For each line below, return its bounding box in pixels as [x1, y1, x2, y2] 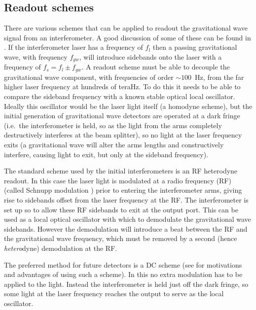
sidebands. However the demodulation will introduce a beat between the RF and [4, 223, 248, 234]
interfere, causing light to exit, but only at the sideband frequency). [4, 149, 209, 159]
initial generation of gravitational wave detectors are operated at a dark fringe [4, 110, 240, 121]
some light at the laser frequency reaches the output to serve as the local [4, 288, 224, 299]
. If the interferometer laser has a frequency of [4, 42, 143, 52]
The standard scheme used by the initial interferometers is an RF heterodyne [4, 166, 238, 176]
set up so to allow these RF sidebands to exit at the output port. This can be [4, 204, 238, 214]
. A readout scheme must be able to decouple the [81, 62, 230, 72]
